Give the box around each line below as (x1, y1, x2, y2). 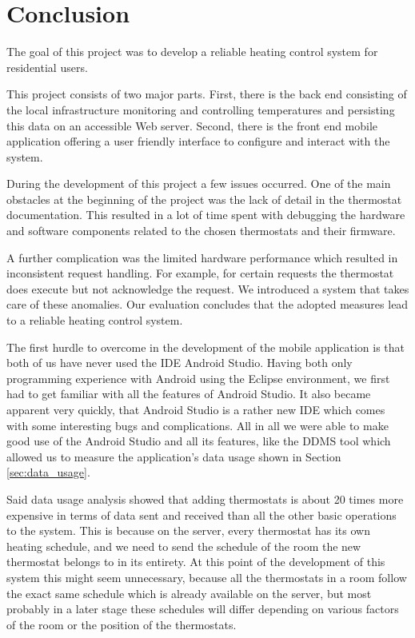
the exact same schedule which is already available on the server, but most (6, 584, 372, 601)
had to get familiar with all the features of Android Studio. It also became (6, 385, 371, 402)
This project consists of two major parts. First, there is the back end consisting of (6, 86, 407, 102)
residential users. (6, 58, 88, 75)
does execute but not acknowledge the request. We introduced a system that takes (6, 280, 409, 297)
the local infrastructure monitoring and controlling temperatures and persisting (6, 101, 395, 118)
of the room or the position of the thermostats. (6, 616, 237, 632)
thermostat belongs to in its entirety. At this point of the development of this (6, 553, 385, 570)
